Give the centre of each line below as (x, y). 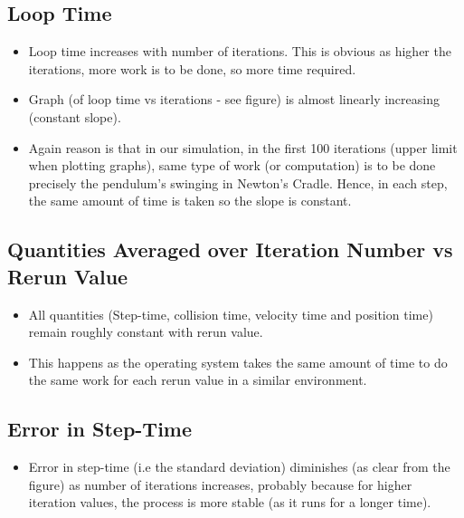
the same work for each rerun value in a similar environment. (198, 380)
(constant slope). (75, 116)
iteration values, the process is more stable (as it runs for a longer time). (230, 502)
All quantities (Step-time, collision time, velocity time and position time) (231, 314)
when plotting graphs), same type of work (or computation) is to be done (232, 165)
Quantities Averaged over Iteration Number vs (230, 249)
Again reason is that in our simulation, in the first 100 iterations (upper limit (243, 147)
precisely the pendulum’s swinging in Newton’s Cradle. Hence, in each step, (238, 182)
